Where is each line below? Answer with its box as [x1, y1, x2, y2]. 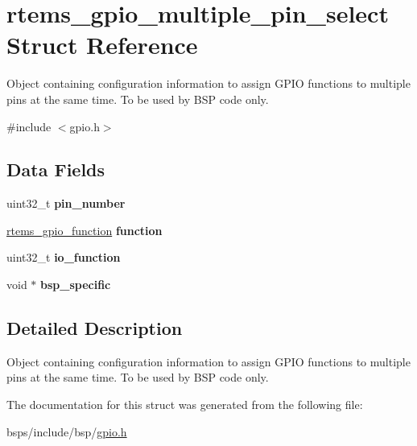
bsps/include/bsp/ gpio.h [6, 423, 127, 440]
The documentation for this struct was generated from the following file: [6, 396, 363, 413]
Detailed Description [6, 316, 183, 341]
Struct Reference [6, 28, 198, 61]
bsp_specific [40, 276, 111, 293]
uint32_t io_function [6, 249, 121, 266]
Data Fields [6, 157, 105, 182]
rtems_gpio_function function [6, 221, 163, 238]
